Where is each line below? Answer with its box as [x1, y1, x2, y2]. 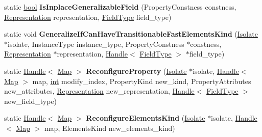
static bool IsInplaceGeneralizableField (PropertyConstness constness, [4, 2, 236, 12]
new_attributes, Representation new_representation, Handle [4, 86, 195, 96]
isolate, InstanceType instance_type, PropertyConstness [8, 38, 184, 49]
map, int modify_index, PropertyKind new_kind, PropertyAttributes [32, 75, 251, 86]
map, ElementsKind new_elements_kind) [44, 122, 175, 133]
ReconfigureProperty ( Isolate [86, 65, 187, 76]
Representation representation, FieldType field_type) [4, 11, 172, 22]
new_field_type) [4, 95, 57, 106]
